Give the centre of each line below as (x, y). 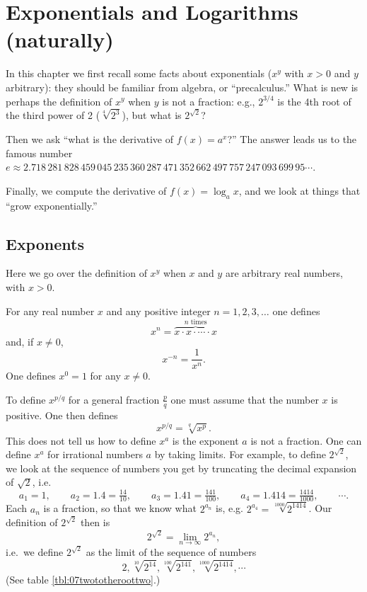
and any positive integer (158, 311)
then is (95, 522)
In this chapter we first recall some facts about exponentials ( (139, 73)
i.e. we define (35, 551)
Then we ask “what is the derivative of (89, 138)
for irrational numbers (95, 454)
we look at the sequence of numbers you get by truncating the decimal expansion (181, 468)
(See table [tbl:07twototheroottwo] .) (83, 580)
